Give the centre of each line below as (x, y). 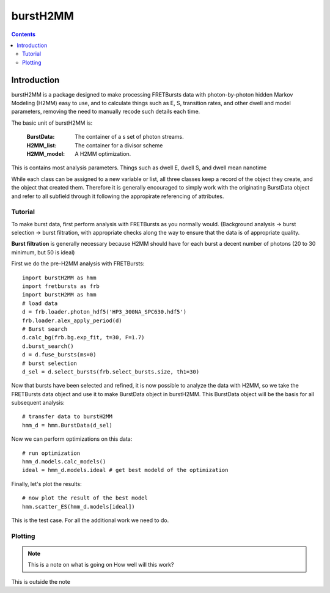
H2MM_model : (46, 153)
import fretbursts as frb (61, 286)
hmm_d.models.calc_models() (64, 462)
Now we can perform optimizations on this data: (72, 439)
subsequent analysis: (38, 403)
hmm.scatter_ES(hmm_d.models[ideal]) (79, 506)
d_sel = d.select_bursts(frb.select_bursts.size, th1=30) (111, 372)
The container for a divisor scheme (119, 145)
